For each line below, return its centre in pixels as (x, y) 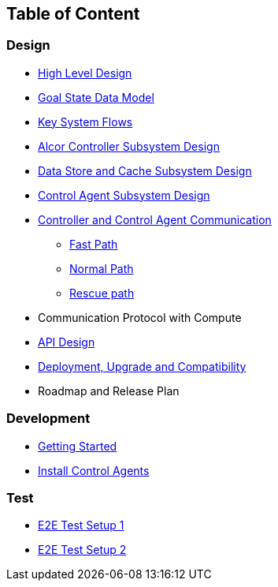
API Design (67, 342)
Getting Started (78, 446)
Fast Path (94, 244)
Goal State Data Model (96, 97)
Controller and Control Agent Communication (155, 219)
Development (48, 419)
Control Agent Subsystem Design (124, 195)
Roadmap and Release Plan (109, 391)
